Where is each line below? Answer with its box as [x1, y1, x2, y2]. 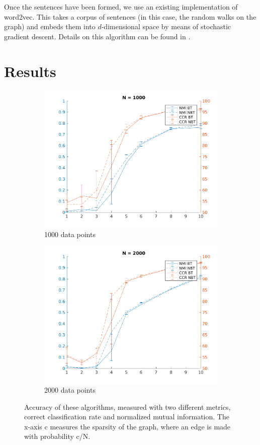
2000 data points [44, 385, 96, 395]
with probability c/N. [24, 431, 91, 441]
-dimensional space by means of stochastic [101, 21, 231, 32]
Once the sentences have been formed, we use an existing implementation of [4, 2, 238, 12]
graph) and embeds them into [4, 21, 96, 32]
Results [4, 60, 56, 81]
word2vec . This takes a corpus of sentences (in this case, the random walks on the [4, 11, 256, 22]
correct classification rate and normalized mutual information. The [24, 411, 229, 422]
